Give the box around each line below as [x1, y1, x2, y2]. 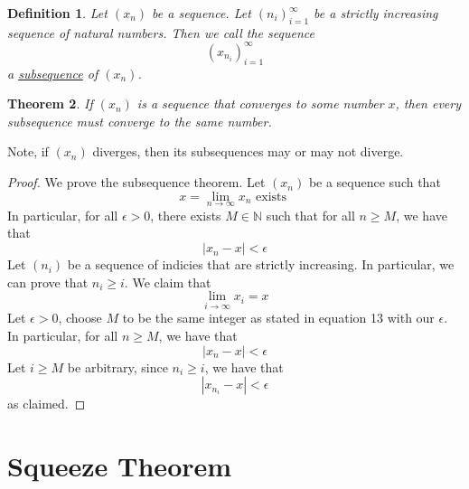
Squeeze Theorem [7, 447, 232, 484]
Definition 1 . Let [7, 4, 108, 22]
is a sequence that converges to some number [136, 94, 384, 113]
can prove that [7, 272, 89, 291]
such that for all [266, 205, 355, 224]
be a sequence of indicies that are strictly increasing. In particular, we [67, 255, 455, 274]
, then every [395, 94, 462, 113]
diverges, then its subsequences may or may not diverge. [92, 142, 404, 161]
